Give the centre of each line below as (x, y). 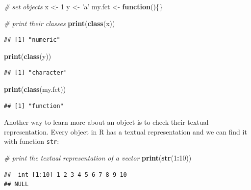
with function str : (32, 141)
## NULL (16, 184)
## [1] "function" (34, 106)
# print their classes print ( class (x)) (60, 23)
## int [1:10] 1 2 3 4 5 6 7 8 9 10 (65, 175)
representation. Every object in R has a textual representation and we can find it (125, 131)
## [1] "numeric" (32, 40)
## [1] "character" (36, 73)
